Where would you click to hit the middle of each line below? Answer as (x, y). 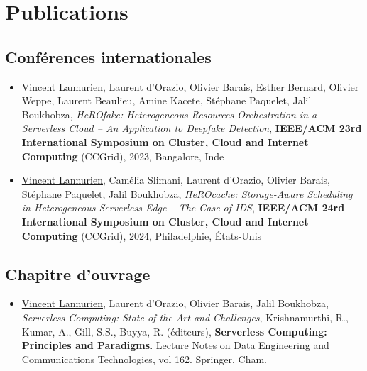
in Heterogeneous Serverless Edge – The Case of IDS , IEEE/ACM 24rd (183, 207)
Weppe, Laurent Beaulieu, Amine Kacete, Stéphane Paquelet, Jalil (166, 100)
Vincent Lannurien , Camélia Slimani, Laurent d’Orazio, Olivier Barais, (176, 180)
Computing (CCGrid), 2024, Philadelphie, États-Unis (142, 235)
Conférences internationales (108, 56)
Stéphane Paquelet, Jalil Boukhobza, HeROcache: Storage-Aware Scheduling (187, 193)
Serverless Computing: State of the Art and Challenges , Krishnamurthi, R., (185, 317)
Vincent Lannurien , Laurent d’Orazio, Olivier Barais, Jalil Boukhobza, (175, 303)
